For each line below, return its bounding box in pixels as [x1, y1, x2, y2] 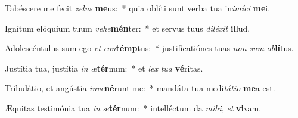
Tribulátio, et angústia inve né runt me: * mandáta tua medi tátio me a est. [5, 82, 275, 94]
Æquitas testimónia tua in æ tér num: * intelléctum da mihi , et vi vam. [5, 101, 262, 114]
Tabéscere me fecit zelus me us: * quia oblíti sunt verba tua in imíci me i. [5, 2, 271, 14]
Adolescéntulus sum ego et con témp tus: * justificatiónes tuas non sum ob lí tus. [5, 42, 294, 54]
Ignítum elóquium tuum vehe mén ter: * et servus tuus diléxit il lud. [5, 21, 250, 34]
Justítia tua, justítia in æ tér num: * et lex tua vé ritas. [5, 61, 203, 74]
